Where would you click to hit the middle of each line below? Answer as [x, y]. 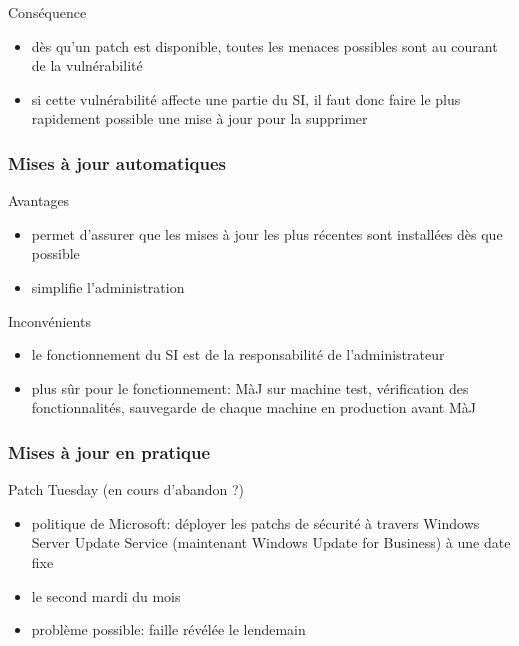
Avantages [39, 200]
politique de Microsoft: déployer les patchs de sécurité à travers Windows [255, 522]
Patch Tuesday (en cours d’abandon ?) [126, 489]
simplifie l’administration [108, 286]
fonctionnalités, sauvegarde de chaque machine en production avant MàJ [253, 407]
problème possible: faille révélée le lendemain [168, 629]
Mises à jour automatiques [117, 162]
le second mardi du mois [106, 595]
